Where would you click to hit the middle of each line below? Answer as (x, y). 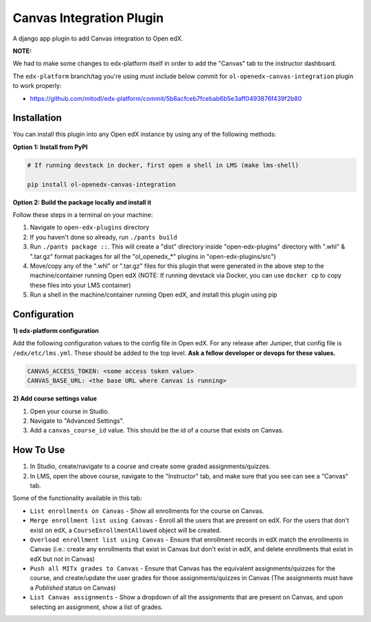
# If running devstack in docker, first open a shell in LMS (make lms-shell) (163, 165)
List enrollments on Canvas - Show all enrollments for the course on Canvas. (147, 511)
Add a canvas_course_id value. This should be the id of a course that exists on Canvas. (157, 430)
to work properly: (37, 86)
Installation (37, 118)
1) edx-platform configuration (56, 330)
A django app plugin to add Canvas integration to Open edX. (98, 38)
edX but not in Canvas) (63, 559)
